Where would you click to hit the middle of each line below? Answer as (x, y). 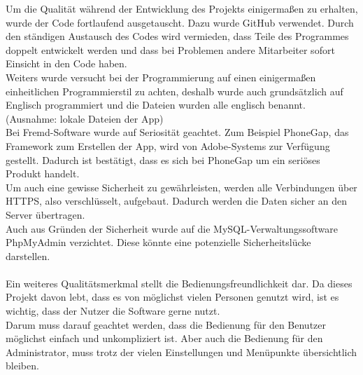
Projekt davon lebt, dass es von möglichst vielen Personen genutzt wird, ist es (172, 297)
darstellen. (28, 255)
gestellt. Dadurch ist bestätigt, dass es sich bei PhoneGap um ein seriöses (163, 159)
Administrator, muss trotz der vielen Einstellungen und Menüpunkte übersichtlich (181, 352)
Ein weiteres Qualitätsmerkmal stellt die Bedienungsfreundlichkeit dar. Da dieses (179, 283)
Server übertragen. (45, 214)
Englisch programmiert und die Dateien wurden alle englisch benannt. (156, 105)
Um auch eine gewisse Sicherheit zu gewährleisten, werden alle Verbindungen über (181, 187)
